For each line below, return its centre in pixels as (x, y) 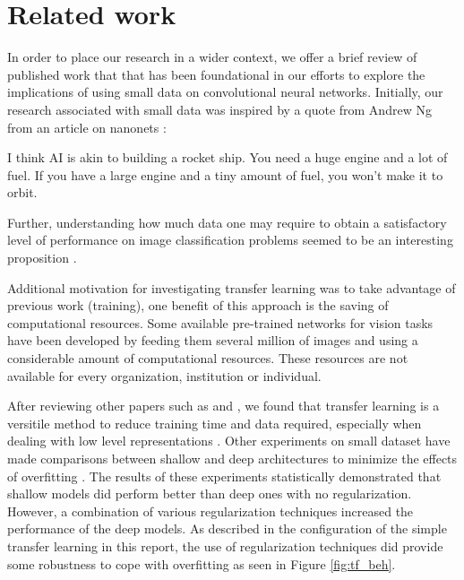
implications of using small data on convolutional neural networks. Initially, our (225, 92)
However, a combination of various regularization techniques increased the (211, 511)
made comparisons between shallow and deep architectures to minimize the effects (232, 458)
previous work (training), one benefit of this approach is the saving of (198, 305)
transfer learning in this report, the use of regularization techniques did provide (225, 545)
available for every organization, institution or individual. (164, 375)
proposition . (42, 258)
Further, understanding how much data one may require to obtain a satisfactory (227, 222)
